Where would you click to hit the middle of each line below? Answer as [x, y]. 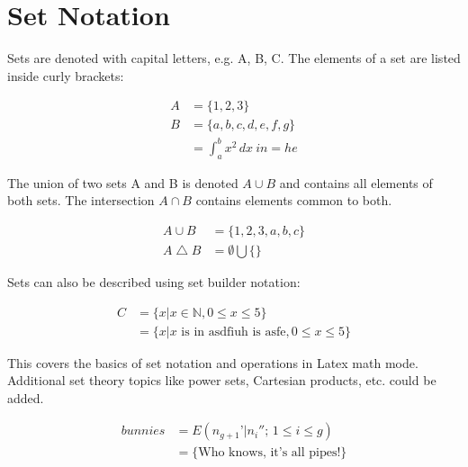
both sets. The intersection [81, 200]
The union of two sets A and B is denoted [123, 182]
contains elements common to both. [294, 200]
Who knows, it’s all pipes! [270, 453]
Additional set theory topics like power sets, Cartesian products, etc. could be [222, 380]
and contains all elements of [356, 182]
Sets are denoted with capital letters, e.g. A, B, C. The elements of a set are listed [234, 58]
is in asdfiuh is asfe [234, 332]
